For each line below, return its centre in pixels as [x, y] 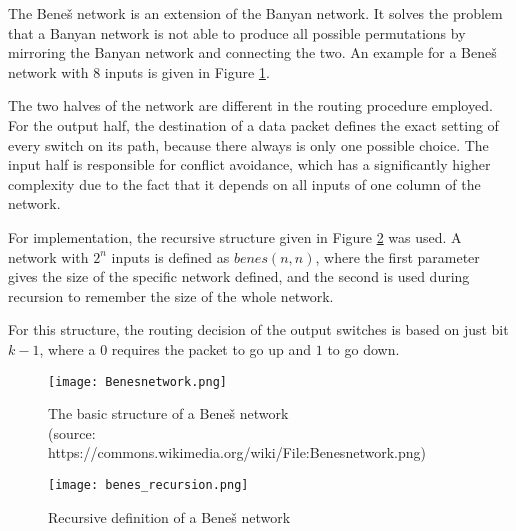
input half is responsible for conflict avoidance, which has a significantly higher [249, 164]
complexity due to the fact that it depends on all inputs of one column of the [244, 183]
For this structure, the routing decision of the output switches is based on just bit [258, 329]
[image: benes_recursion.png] [148, 484]
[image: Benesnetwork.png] [137, 381]
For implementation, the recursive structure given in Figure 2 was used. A [235, 236]
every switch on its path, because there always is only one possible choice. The [248, 144]
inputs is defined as [170, 256]
